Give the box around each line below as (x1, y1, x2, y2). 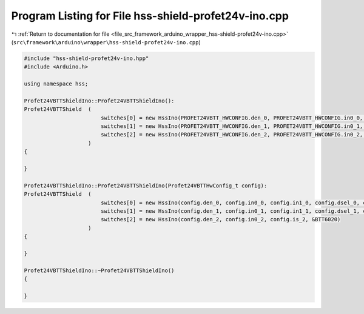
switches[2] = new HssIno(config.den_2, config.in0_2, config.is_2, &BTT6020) (100, 216, 341, 223)
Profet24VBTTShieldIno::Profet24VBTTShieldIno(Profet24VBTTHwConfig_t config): (24, 182, 268, 189)
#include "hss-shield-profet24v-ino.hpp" (24, 55, 149, 62)
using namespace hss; (24, 81, 89, 87)
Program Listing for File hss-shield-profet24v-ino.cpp (11, 9, 289, 22)
